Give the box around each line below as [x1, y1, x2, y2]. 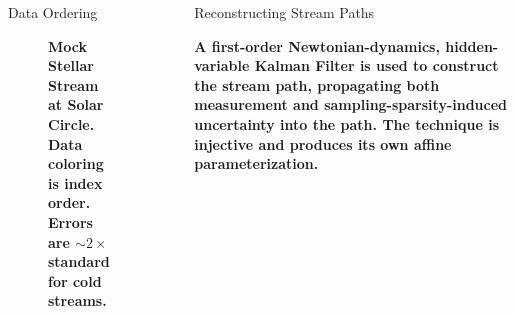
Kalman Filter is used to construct [254, 55, 499, 76]
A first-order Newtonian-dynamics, [194, 35, 440, 56]
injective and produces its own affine [194, 133, 452, 154]
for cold [48, 270, 102, 291]
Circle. [48, 113, 95, 134]
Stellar [48, 55, 94, 76]
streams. [48, 290, 107, 311]
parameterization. [194, 153, 319, 174]
